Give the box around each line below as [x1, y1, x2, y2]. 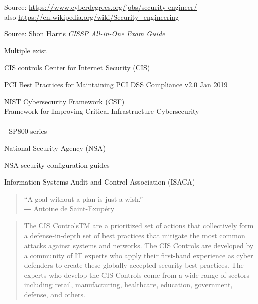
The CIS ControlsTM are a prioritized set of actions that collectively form [24, 220, 254, 230]
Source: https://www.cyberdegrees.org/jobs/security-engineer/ [4, 2, 197, 12]
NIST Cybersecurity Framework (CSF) [4, 96, 125, 106]
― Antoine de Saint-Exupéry [24, 203, 115, 214]
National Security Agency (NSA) [4, 142, 106, 153]
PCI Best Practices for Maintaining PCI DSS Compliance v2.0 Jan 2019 [4, 79, 228, 89]
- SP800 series [4, 126, 47, 136]
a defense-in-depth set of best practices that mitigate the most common [24, 230, 245, 240]
